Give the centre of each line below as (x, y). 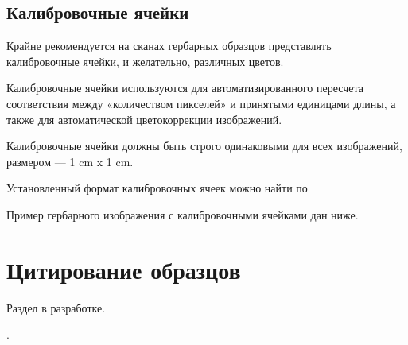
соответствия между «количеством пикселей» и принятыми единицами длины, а (201, 103)
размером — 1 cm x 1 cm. (70, 161)
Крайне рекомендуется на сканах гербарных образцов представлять (169, 46)
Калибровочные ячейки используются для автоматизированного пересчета (185, 88)
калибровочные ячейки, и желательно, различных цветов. (145, 61)
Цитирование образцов (124, 269)
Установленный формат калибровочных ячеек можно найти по (157, 188)
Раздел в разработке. (56, 307)
